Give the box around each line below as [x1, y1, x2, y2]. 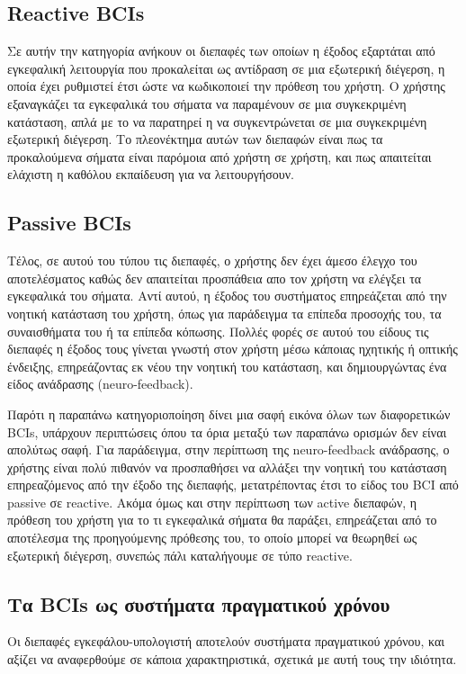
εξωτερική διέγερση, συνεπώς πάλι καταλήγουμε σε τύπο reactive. [7, 545, 353, 564]
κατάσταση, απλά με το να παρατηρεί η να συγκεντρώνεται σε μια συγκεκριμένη [7, 112, 427, 130]
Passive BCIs [7, 209, 131, 237]
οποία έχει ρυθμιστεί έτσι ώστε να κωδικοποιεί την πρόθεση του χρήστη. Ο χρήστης [7, 76, 445, 95]
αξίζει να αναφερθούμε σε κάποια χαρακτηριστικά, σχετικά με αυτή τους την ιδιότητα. [7, 650, 457, 669]
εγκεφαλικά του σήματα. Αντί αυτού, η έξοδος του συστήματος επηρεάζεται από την [7, 286, 447, 305]
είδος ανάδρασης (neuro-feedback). [7, 374, 193, 393]
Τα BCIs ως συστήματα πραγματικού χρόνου [7, 589, 390, 617]
